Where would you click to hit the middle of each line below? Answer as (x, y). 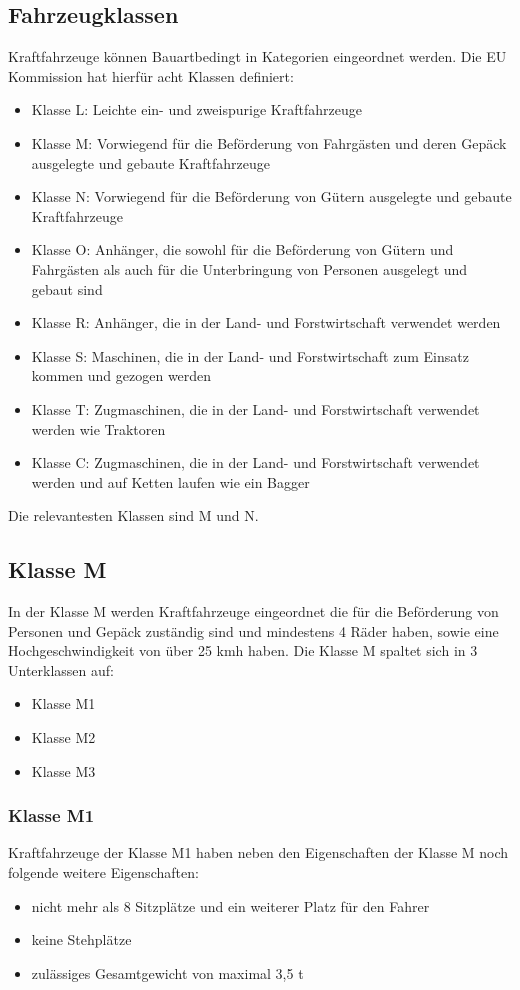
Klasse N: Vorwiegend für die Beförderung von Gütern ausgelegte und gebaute (271, 196)
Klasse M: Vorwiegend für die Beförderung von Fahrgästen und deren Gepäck (269, 142)
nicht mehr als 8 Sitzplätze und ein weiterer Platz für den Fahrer (230, 905)
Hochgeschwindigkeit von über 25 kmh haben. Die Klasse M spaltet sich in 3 (243, 650)
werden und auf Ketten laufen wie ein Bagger (170, 481)
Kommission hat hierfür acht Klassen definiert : (151, 75)
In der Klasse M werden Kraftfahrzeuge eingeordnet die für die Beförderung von (253, 611)
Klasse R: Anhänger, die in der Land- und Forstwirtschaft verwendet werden (266, 322)
